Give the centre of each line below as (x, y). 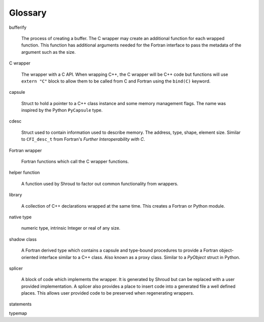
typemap (18, 313)
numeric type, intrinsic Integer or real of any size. (71, 228)
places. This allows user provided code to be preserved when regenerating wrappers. (108, 293)
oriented (30, 257)
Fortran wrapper (25, 150)
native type (20, 217)
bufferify (18, 27)
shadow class (23, 239)
